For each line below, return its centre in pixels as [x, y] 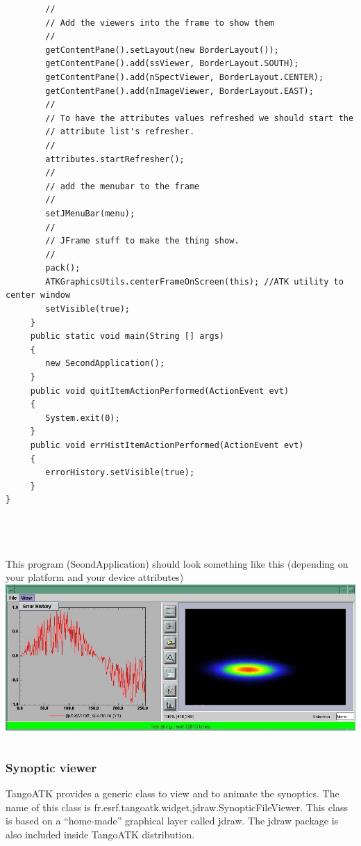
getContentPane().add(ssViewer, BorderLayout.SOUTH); [172, 64]
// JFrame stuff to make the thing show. [142, 241]
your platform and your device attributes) [95, 577]
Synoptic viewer [51, 767]
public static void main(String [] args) [127, 336]
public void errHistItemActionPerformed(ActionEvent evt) [167, 445]
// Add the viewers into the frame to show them [160, 23]
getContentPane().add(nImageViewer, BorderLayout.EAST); [179, 91]
